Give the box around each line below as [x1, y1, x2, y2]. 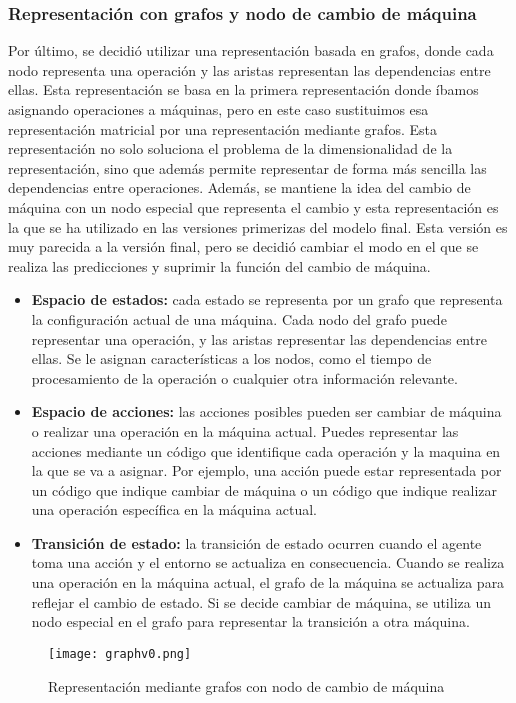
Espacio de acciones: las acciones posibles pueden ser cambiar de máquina [31, 401, 502, 422]
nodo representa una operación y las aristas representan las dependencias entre [8, 59, 491, 80]
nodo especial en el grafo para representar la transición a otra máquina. [31, 611, 470, 632]
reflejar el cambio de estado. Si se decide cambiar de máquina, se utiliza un [31, 591, 491, 612]
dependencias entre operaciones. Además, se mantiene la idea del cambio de [8, 177, 471, 198]
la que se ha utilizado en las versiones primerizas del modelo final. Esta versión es [8, 216, 508, 237]
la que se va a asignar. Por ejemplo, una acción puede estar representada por [31, 460, 502, 481]
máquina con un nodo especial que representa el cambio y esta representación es [8, 196, 499, 217]
